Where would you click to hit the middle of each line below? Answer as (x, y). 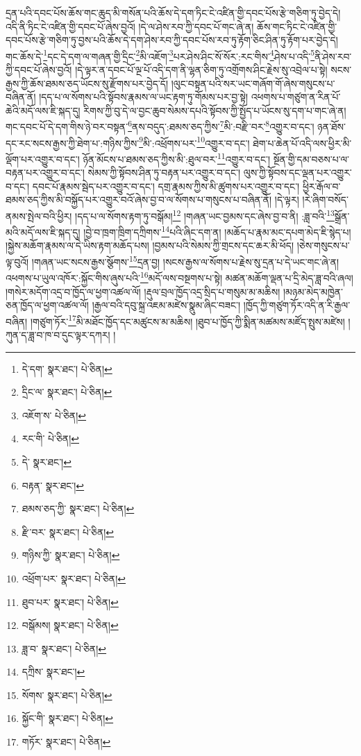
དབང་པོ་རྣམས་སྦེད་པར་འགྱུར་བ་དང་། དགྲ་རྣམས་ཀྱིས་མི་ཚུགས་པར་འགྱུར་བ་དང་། (166, 186)
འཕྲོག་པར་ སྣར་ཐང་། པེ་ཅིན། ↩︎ (74, 578)
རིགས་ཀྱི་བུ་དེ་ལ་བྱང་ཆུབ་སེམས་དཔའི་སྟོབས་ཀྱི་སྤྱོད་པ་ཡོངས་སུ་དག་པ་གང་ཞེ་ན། (215, 110)
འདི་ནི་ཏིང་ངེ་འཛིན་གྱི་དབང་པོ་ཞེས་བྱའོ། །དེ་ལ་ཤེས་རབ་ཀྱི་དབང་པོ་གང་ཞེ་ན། (130, 26)
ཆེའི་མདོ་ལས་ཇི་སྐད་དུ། (43, 110)
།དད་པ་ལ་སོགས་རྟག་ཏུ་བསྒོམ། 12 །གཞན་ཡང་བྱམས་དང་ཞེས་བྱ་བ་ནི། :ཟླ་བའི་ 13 (205, 215)
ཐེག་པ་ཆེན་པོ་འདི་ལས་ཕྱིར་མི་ (302, 143)
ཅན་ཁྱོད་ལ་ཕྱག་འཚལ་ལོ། (47, 305)
